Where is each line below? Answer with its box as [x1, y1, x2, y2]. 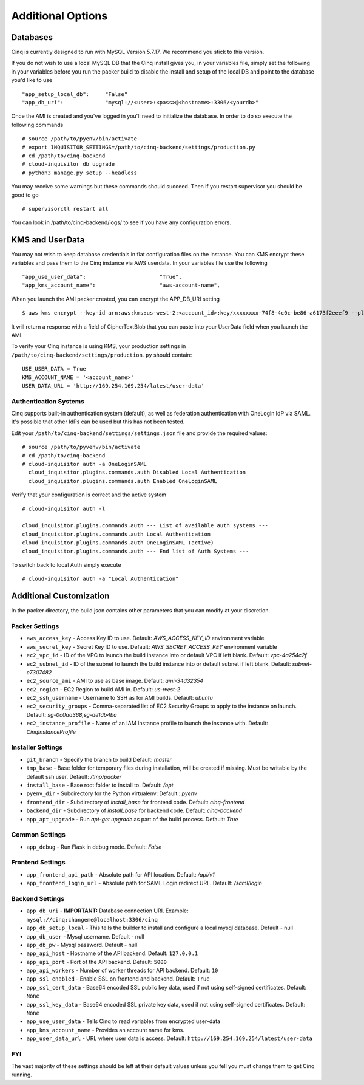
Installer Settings [11, 743, 63, 751]
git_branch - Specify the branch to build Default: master [26, 756, 172, 763]
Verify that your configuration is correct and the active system [11, 491, 167, 498]
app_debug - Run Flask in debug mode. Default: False [26, 843, 162, 851]
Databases [11, 32, 53, 43]
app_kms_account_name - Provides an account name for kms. [26, 1026, 184, 1033]
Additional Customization [11, 591, 110, 601]
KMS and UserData [11, 234, 85, 245]
